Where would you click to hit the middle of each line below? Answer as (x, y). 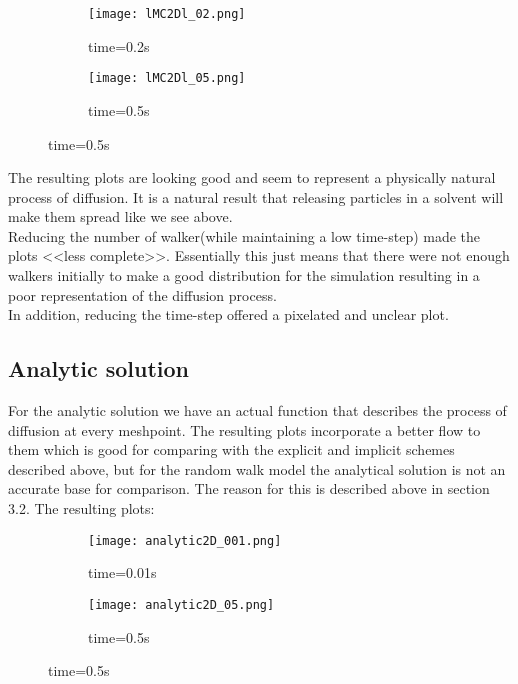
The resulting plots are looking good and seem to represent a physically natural (252, 177)
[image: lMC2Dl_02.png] (167, 14)
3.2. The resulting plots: (81, 508)
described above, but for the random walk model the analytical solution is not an (257, 468)
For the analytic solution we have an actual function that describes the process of (257, 410)
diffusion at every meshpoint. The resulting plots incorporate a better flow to (244, 429)
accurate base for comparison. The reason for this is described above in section (249, 488)
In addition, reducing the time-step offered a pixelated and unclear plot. (228, 314)
